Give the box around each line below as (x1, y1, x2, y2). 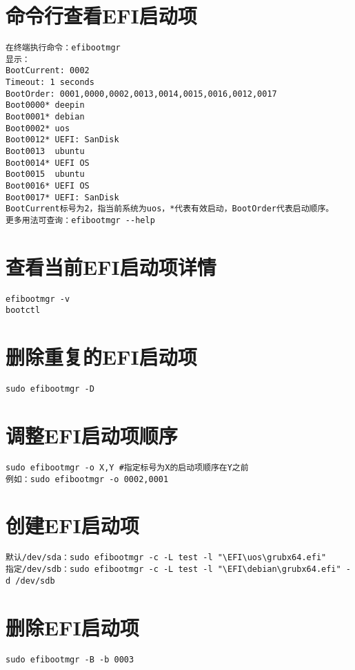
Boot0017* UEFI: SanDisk (6, 192, 119, 202)
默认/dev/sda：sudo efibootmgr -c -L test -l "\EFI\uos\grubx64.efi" (6, 553, 327, 563)
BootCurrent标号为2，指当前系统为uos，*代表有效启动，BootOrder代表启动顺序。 (6, 204, 334, 214)
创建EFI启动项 (6, 511, 139, 539)
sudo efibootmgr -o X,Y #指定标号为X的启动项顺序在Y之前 (6, 462, 249, 472)
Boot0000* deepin (6, 100, 85, 111)
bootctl (6, 305, 41, 316)
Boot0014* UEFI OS (6, 157, 90, 168)
